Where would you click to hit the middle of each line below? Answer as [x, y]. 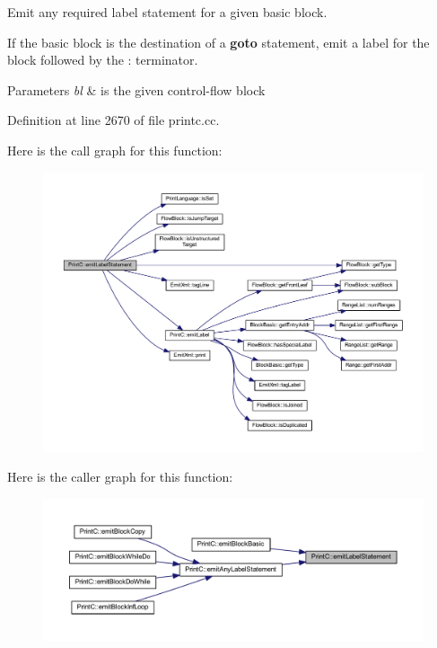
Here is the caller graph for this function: [120, 477]
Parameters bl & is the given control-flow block [136, 89]
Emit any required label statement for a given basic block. [167, 12]
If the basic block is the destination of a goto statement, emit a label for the [218, 42]
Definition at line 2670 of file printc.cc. [114, 120]
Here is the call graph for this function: [115, 150]
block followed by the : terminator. [103, 60]
